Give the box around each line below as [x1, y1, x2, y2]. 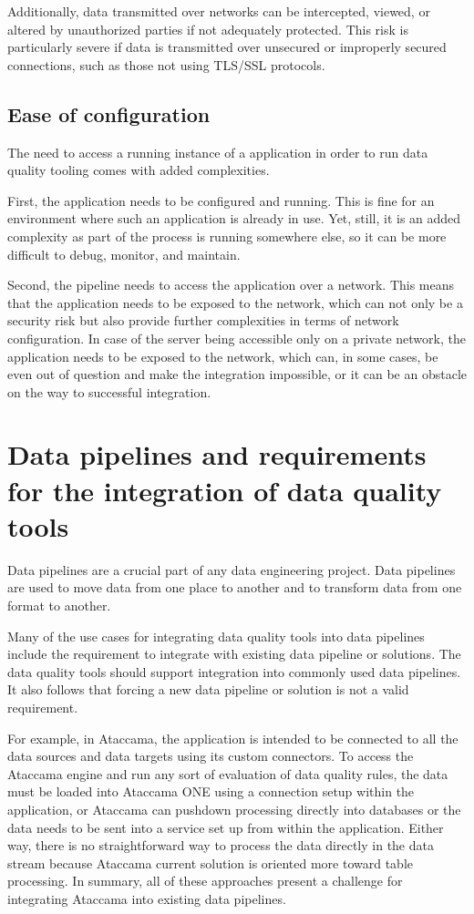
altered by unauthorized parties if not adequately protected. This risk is [7, 19, 408, 38]
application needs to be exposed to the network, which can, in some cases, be [7, 346, 438, 365]
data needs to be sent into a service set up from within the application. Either [7, 817, 444, 837]
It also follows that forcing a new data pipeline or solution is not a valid [7, 680, 409, 699]
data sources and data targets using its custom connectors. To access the [7, 746, 414, 765]
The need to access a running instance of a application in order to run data [7, 142, 428, 161]
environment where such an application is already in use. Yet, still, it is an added [7, 209, 461, 228]
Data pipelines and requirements [7, 436, 427, 473]
